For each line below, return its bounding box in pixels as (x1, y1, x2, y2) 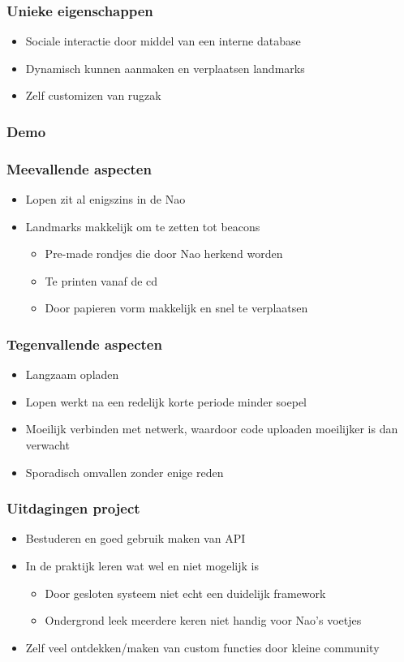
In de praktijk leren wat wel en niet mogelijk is (25, 557, 259, 574)
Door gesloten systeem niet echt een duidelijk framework (45, 584, 326, 601)
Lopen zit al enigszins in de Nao (25, 191, 186, 208)
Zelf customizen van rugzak (25, 87, 161, 104)
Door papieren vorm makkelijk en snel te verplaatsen (45, 299, 308, 316)
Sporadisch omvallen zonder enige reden (25, 463, 224, 480)
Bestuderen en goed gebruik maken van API (25, 530, 246, 547)
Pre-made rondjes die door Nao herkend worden (45, 245, 283, 262)
